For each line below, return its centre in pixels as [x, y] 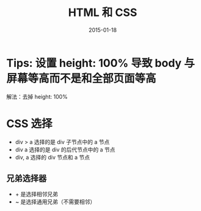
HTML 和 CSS [103, 13]
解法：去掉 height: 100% [37, 96]
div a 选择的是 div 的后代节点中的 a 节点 [65, 149]
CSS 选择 [30, 124]
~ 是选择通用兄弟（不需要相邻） [55, 202]
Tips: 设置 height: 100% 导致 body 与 [101, 63]
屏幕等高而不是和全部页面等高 [82, 78]
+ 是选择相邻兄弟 [36, 194]
